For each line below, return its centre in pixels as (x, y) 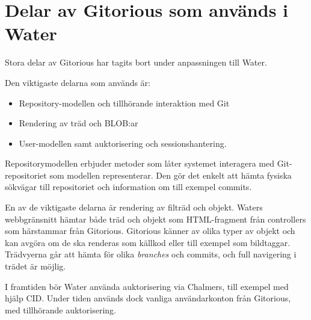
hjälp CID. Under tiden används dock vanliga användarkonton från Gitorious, (148, 298)
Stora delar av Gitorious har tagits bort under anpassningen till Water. (136, 62)
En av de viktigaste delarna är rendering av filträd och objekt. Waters (134, 207)
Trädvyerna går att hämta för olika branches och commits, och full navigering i (151, 254)
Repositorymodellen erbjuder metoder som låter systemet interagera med (140, 163)
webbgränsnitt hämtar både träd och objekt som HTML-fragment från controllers (155, 219)
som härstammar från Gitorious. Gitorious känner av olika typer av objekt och (150, 231)
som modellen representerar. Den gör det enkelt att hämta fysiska (171, 175)
